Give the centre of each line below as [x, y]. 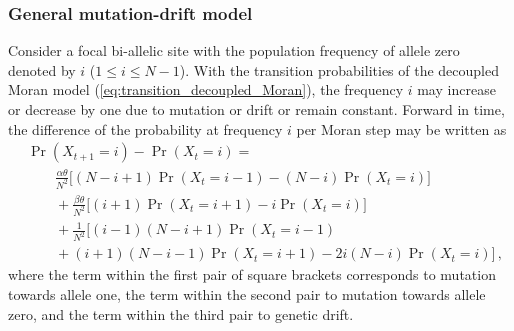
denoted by [42, 69]
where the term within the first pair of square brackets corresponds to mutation [252, 274]
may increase [456, 89]
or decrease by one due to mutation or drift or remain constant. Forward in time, [256, 109]
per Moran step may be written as [401, 128]
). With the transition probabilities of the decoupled [339, 69]
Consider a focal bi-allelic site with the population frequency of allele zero [234, 50]
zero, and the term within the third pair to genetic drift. [181, 313]
